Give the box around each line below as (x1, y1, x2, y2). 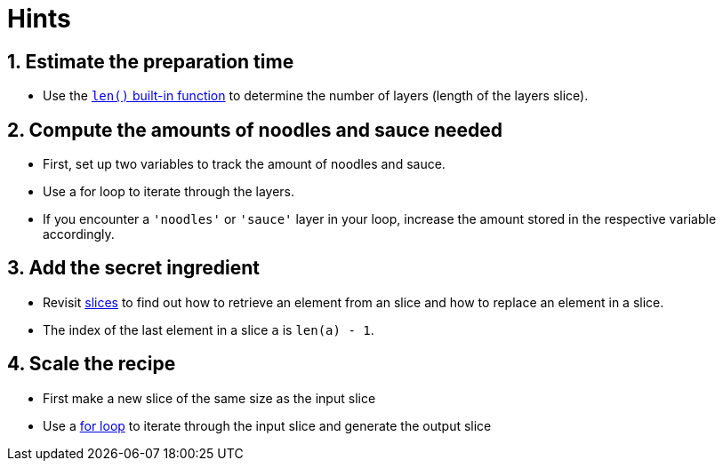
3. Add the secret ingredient (7, 257, 261, 280)
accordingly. (43, 226, 115, 242)
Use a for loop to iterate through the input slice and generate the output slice (43, 417, 492, 433)
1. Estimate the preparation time (7, 50, 294, 73)
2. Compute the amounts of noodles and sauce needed (7, 118, 503, 141)
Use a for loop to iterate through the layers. (43, 184, 295, 200)
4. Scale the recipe (7, 353, 176, 376)
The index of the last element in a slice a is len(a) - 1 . (43, 321, 374, 337)
